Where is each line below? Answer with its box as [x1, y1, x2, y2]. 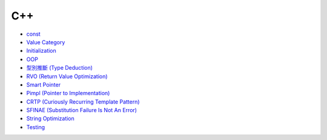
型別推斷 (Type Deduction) [26, 64, 93, 72]
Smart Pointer [26, 81, 61, 88]
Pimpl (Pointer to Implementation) [26, 90, 110, 97]
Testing [26, 123, 45, 130]
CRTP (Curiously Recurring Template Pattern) [26, 98, 140, 105]
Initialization [26, 47, 57, 55]
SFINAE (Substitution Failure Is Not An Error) [26, 107, 137, 114]
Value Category [26, 38, 65, 45]
